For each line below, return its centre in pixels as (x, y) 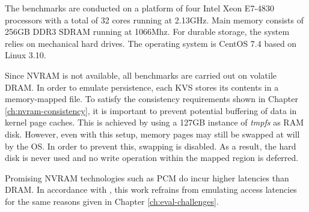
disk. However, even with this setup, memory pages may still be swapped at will (152, 134)
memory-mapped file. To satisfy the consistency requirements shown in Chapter (151, 99)
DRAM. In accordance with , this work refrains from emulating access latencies (151, 189)
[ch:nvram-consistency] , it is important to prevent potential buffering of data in (151, 110)
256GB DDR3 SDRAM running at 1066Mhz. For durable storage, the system (147, 32)
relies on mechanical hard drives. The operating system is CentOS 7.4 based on (151, 43)
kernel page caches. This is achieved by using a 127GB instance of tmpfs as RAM (154, 122)
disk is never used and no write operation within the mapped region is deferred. (152, 158)
